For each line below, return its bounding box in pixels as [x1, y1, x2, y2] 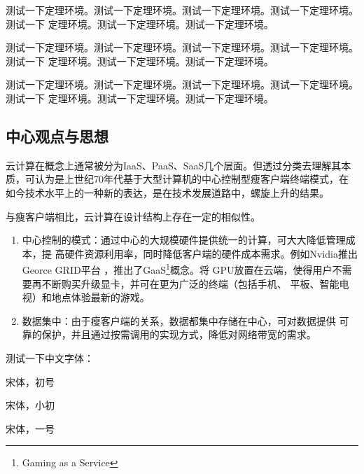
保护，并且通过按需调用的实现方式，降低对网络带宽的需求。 [41, 327, 316, 342]
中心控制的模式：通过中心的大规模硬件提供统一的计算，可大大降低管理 [22, 232, 346, 247]
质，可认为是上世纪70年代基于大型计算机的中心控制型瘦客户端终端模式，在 [6, 172, 349, 186]
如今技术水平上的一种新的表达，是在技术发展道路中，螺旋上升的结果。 [6, 185, 329, 200]
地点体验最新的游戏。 [51, 290, 150, 305]
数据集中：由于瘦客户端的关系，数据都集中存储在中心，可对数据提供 [22, 313, 336, 328]
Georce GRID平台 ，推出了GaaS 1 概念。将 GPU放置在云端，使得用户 [22, 260, 332, 277]
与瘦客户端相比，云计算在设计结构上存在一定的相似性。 [6, 209, 260, 223]
